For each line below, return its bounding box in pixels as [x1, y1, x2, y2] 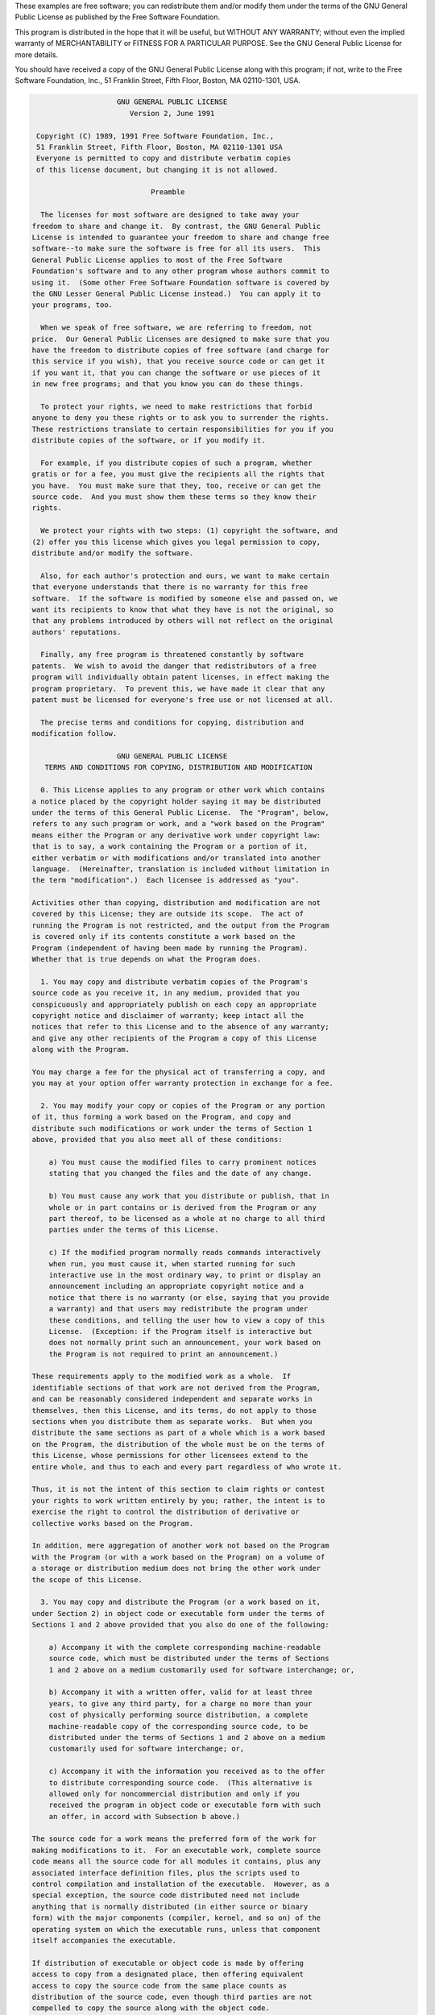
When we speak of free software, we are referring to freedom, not [40, 323, 313, 332]
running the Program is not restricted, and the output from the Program [31, 920, 329, 930]
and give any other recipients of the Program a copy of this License [31, 1033, 317, 1043]
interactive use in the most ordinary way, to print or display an [48, 1270, 321, 1279]
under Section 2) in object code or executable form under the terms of [31, 1609, 325, 1618]
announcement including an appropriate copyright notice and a [48, 1282, 304, 1291]
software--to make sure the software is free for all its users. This [31, 244, 321, 253]
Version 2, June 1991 [129, 109, 215, 118]
